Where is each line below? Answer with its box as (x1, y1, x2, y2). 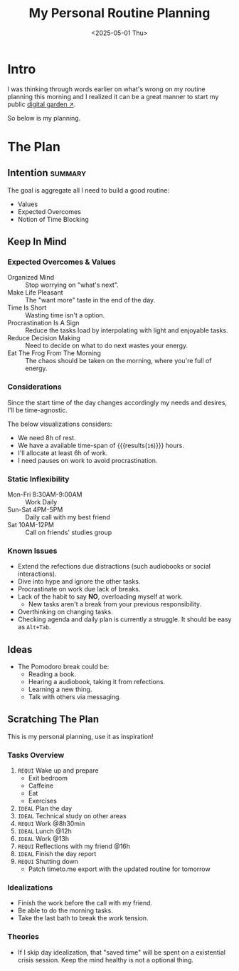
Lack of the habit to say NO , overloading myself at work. (17, 592, 184, 601)
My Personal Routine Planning (28, 5, 211, 21)
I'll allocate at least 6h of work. (17, 448, 108, 457)
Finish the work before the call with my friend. (17, 899, 153, 908)
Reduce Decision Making (7, 334, 80, 342)
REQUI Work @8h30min (17, 819, 85, 828)
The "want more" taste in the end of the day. (25, 296, 156, 305)
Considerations (7, 382, 62, 392)
